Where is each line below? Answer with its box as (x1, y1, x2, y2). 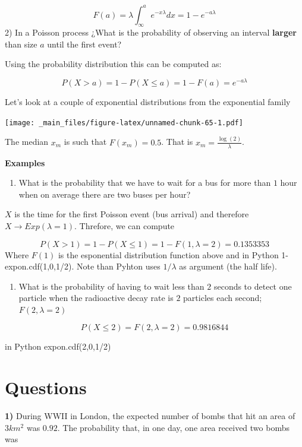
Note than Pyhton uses (76, 260, 161, 272)
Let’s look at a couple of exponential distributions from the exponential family (5, 96, 291, 108)
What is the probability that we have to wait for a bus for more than (18, 176, 271, 189)
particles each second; (183, 291, 262, 304)
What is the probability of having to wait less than (18, 280, 205, 292)
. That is (161, 135, 193, 148)
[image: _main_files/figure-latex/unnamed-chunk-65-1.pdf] (5, 118, 243, 127)
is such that (64, 135, 107, 148)
